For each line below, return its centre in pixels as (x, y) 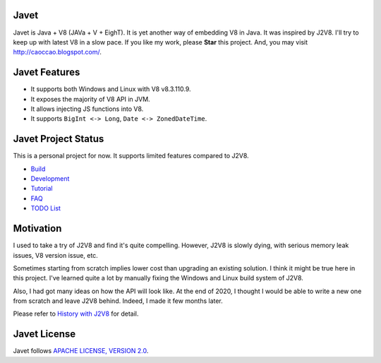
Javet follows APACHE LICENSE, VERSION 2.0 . (81, 351)
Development (50, 179)
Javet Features (47, 72)
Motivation (37, 228)
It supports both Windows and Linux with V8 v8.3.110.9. (111, 89)
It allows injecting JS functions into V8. (87, 109)
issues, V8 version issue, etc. (55, 255)
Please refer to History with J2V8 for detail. (76, 314)
